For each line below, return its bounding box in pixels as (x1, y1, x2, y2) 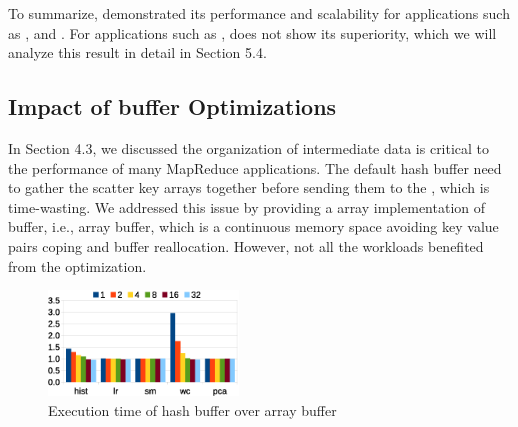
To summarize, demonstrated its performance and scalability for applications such (8, 3, 510, 23)
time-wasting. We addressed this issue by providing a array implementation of (8, 196, 486, 217)
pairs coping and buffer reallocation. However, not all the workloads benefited (8, 235, 484, 256)
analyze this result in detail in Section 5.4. (8, 42, 267, 63)
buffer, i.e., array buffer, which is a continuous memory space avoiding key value (8, 216, 499, 237)
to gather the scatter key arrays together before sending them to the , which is (8, 177, 490, 198)
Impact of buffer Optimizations (8, 91, 337, 122)
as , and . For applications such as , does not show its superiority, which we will (8, 22, 497, 43)
